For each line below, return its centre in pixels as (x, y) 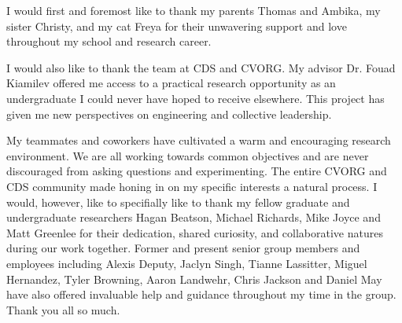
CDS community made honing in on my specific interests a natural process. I (192, 186)
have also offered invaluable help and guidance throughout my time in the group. (201, 294)
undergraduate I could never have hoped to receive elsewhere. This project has (195, 98)
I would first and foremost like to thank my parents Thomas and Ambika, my (194, 10)
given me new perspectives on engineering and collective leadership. (169, 114)
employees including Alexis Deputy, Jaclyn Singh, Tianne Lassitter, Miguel (187, 263)
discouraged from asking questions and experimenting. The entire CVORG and (197, 171)
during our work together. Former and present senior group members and (183, 248)
